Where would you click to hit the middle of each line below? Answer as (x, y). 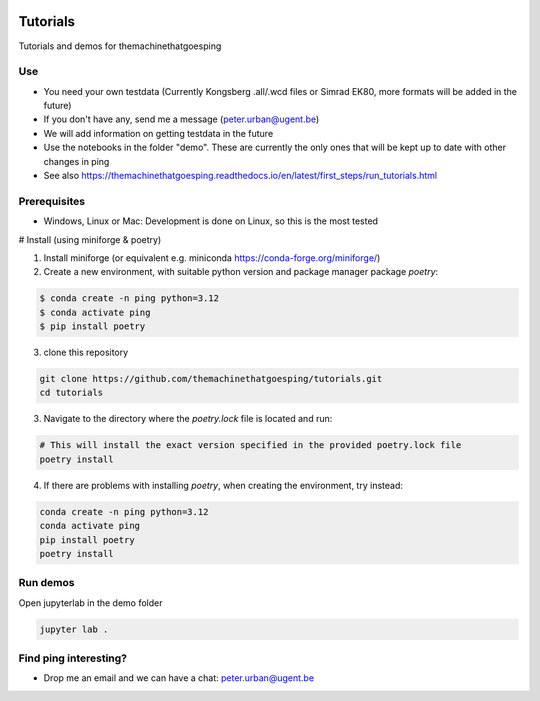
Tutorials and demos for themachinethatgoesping (120, 46)
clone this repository (86, 352)
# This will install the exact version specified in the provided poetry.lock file (250, 445)
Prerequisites (51, 201)
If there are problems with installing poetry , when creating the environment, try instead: (223, 485)
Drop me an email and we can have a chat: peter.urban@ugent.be (179, 678)
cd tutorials (71, 393)
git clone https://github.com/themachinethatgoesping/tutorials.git (211, 379)
